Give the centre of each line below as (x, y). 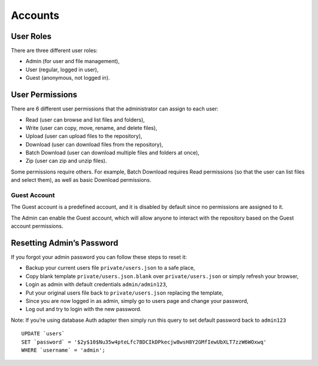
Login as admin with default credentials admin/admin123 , (97, 285)
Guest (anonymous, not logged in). (68, 78)
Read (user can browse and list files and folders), (85, 120)
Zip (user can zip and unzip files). (66, 161)
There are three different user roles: (54, 51)
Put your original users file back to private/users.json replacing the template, (125, 293)
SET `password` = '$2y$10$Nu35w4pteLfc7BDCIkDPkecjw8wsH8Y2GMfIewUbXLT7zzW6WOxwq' (144, 342)
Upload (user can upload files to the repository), (84, 136)
